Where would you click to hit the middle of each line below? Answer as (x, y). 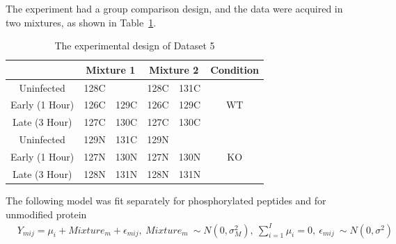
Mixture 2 (174, 69)
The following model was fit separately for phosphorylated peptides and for (166, 200)
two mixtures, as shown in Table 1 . (81, 22)
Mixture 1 (111, 69)
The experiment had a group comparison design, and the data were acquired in (174, 8)
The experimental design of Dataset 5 (135, 46)
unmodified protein (46, 214)
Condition (235, 69)
